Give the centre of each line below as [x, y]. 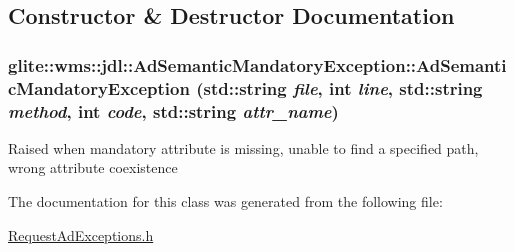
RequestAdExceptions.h [81, 234]
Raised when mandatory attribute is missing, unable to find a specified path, [243, 147]
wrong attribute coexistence [93, 167]
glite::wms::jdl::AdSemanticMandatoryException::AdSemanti [257, 64]
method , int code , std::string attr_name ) [173, 110]
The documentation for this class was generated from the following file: [225, 201]
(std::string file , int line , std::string [339, 87]
